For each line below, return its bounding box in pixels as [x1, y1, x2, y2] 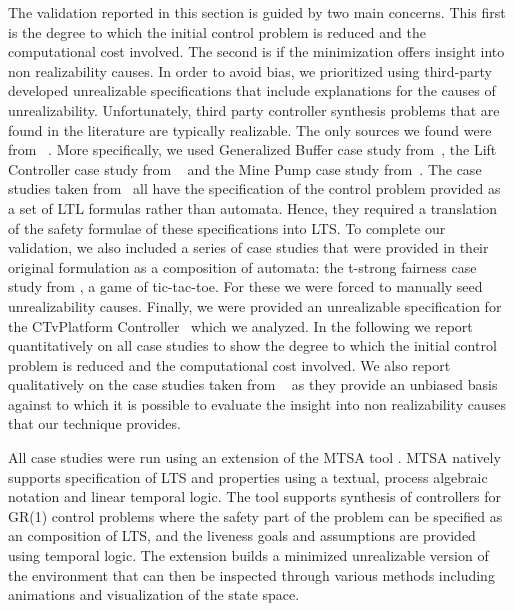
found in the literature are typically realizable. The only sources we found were [8, 119, 492, 140]
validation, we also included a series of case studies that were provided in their [8, 237, 489, 258]
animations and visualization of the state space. [8, 584, 300, 605]
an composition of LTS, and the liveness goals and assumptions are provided [8, 525, 476, 546]
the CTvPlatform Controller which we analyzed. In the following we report [8, 315, 473, 336]
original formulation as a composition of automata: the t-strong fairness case [8, 256, 477, 277]
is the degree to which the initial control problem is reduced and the [8, 21, 426, 42]
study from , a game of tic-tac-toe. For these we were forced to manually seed [8, 276, 483, 297]
